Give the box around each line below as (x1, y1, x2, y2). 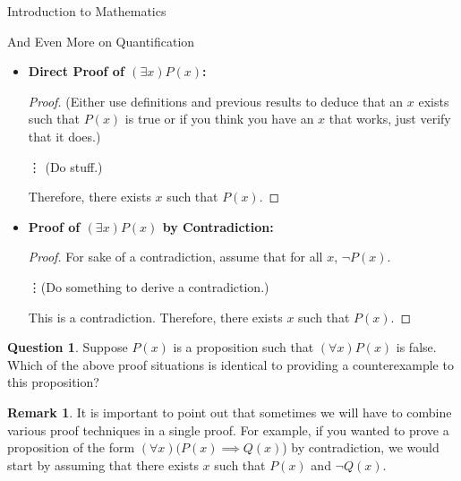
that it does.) (28, 126, 101, 145)
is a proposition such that (173, 338, 314, 356)
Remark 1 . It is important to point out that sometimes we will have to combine (7, 402, 452, 421)
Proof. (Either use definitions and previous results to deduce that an (28, 91, 404, 110)
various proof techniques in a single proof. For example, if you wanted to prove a (7, 420, 449, 439)
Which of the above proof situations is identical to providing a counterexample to (7, 355, 454, 374)
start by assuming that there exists (7, 455, 199, 474)
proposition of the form (7, 438, 135, 457)
